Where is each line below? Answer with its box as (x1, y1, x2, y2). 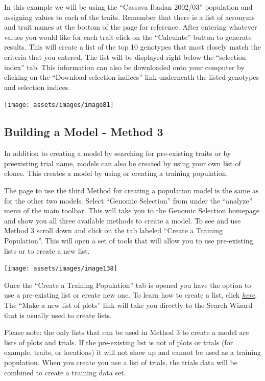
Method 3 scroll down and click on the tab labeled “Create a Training (4, 225, 223, 236)
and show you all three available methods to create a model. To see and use (4, 215, 241, 226)
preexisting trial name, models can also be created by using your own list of (4, 158, 241, 168)
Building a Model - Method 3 (4, 124, 163, 140)
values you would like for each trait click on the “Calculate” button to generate (4, 31, 252, 42)
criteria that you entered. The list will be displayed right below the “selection (4, 51, 246, 62)
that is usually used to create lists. (4, 309, 112, 320)
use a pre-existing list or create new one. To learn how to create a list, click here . (4, 289, 257, 300)
